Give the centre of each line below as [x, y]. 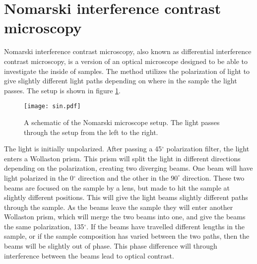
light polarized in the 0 [39, 177]
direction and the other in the [123, 177]
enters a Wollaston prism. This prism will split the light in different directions [122, 158]
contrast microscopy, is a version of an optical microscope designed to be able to [126, 61]
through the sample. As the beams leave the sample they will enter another [119, 207]
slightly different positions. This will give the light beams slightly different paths [126, 197]
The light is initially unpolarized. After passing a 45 [83, 149]
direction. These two [213, 177]
